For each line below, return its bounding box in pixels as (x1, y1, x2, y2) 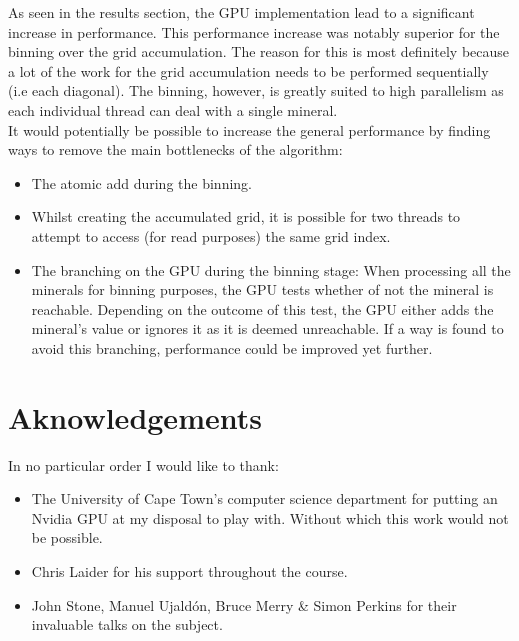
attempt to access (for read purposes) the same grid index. (31, 225, 391, 246)
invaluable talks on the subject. (31, 614, 223, 635)
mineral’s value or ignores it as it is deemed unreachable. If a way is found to (31, 318, 504, 339)
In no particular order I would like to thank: (8, 454, 279, 475)
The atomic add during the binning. (31, 172, 252, 193)
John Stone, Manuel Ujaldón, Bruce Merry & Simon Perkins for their (31, 594, 457, 615)
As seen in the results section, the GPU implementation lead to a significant (8, 2, 475, 22)
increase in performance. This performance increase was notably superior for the (8, 21, 500, 42)
